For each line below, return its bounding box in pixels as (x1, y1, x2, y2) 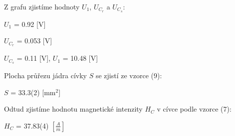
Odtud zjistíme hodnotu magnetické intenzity (4, 104, 143, 114)
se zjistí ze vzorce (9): (95, 70, 162, 81)
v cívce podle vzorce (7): (157, 104, 232, 114)
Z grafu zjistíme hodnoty (4, 1, 80, 11)
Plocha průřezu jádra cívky (4, 70, 87, 81)
